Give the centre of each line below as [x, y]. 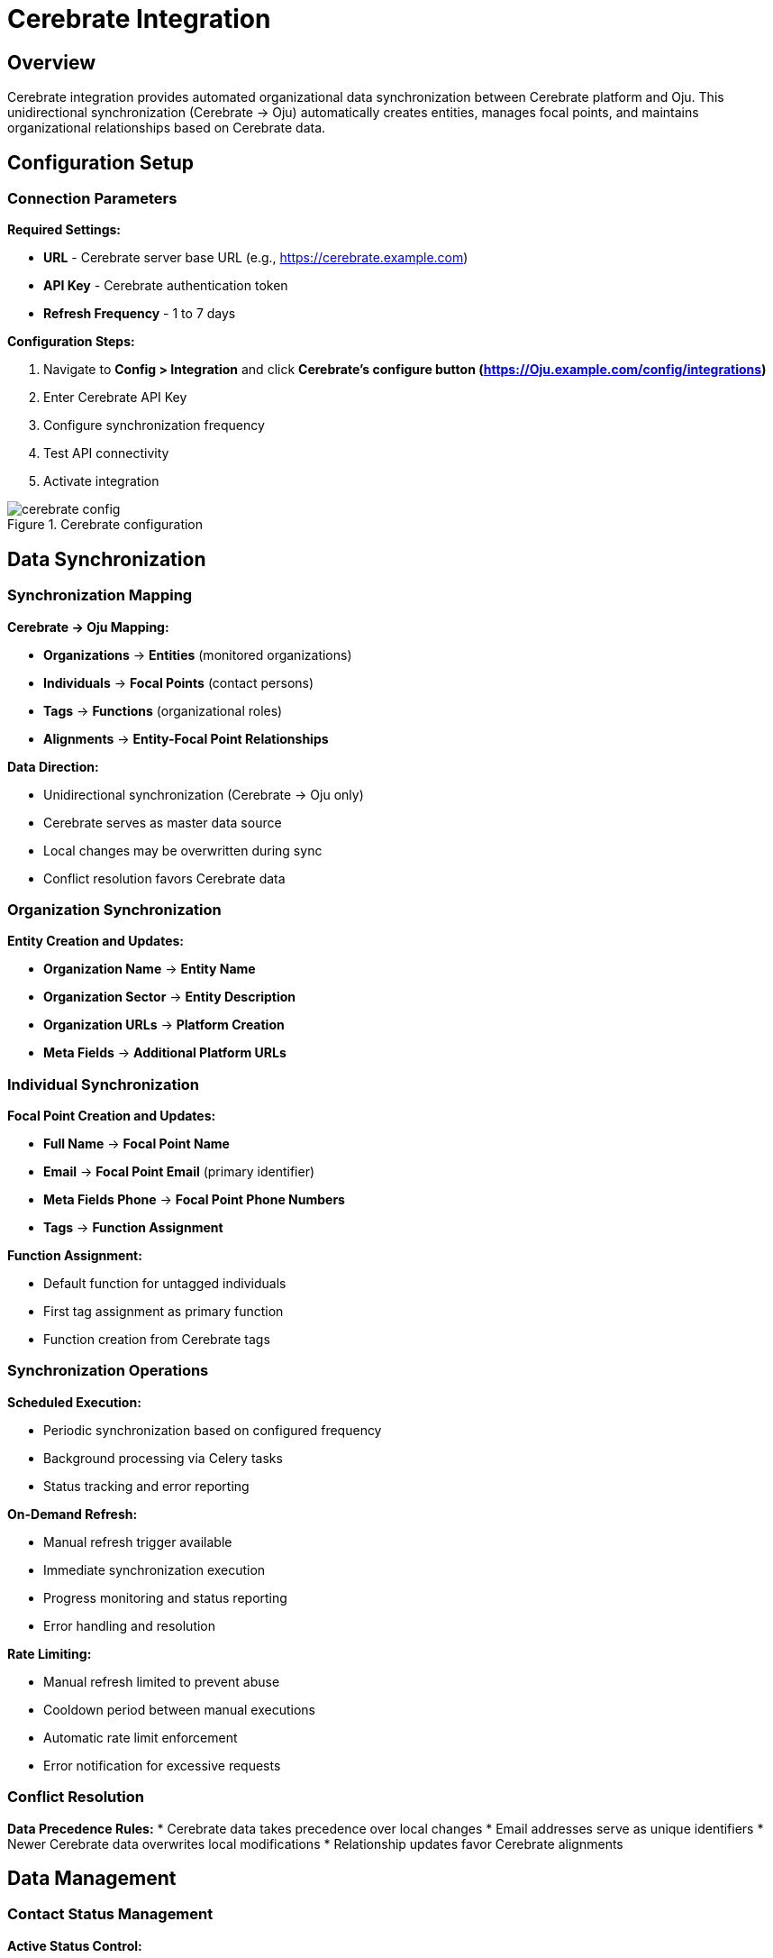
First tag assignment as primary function [164, 1312]
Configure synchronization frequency [154, 425]
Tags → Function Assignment [133, 1228]
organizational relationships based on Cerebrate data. [167, 128]
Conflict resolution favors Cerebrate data [164, 878]
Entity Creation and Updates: [96, 941]
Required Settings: [64, 230]
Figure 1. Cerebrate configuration [105, 525]
